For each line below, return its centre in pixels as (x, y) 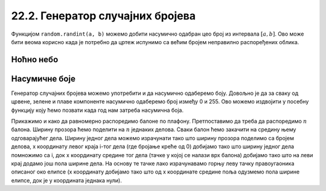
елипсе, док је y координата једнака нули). (66, 180)
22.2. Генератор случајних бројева (104, 16)
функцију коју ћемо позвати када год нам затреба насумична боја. (97, 110)
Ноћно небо (35, 60)
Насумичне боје (43, 79)
